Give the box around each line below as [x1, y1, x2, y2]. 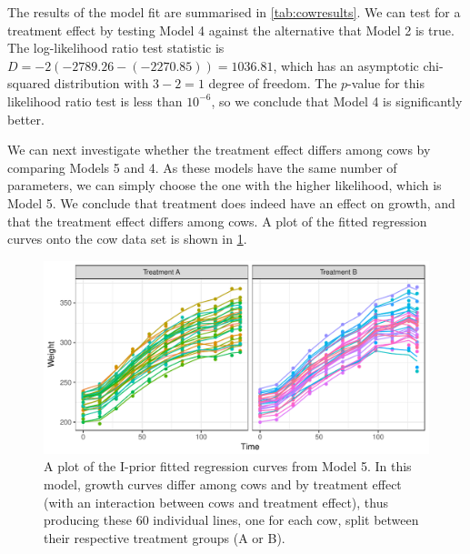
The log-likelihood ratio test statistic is [7, 38, 225, 57]
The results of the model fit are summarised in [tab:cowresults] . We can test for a [7, 3, 461, 21]
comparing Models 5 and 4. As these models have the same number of [7, 157, 397, 176]
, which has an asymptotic [273, 55, 419, 75]
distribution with [54, 74, 149, 93]
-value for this [347, 74, 425, 93]
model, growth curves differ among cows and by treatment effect [44, 474, 402, 493]
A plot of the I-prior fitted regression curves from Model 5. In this [44, 457, 412, 476]
